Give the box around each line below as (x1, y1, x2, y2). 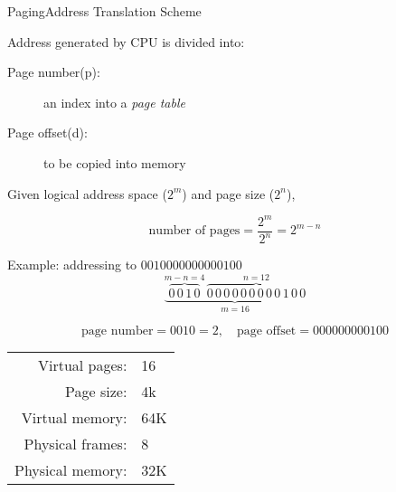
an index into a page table (43, 92, 185, 111)
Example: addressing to (7, 255, 137, 274)
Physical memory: (14, 459, 127, 480)
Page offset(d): (7, 123, 88, 142)
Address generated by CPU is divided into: (7, 32, 245, 51)
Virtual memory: (21, 406, 127, 428)
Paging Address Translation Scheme (7, 2, 202, 20)
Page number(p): (7, 62, 100, 81)
